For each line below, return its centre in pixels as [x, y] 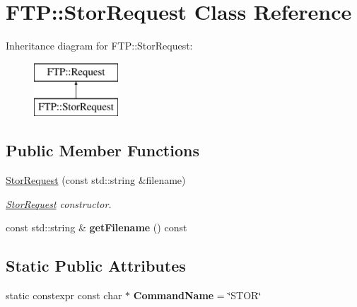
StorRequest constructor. [59, 203]
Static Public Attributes [96, 266]
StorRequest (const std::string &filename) [96, 180]
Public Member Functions [103, 150]
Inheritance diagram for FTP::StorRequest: [99, 46]
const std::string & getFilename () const [96, 227]
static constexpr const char [64, 295]
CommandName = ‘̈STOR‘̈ [197, 295]
